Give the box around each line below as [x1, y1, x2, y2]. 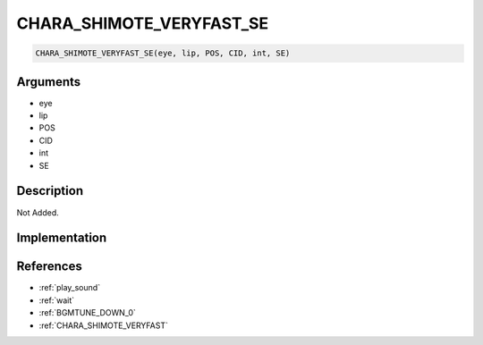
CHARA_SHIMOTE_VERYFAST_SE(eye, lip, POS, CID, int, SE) [35, 48, 291, 58]
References [16, 259, 82, 274]
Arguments [16, 74, 81, 89]
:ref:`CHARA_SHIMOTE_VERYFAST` [38, 320, 169, 331]
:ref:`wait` [38, 295, 75, 306]
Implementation [16, 231, 107, 246]
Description [16, 183, 84, 198]
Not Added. [16, 206, 60, 218]
